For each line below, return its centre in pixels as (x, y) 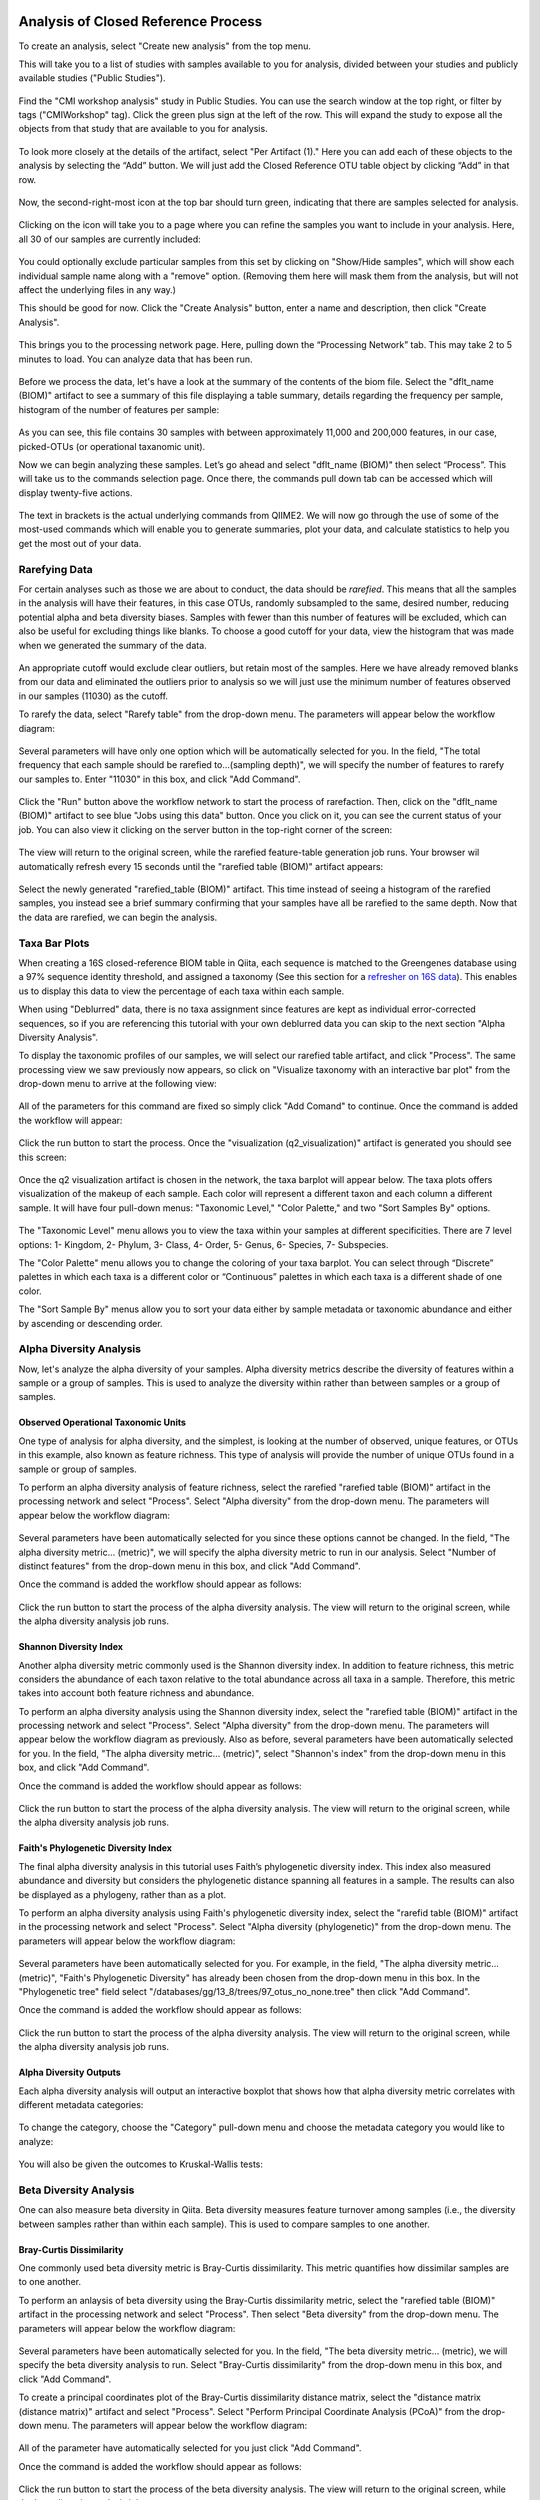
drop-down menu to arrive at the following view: (117, 1084)
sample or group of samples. (77, 1469)
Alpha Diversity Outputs (70, 2072)
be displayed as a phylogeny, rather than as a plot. (122, 1894)
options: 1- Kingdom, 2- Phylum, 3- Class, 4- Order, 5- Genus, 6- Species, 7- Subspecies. (203, 1244)
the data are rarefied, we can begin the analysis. (118, 917)
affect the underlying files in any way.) (97, 289)
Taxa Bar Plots (54, 943)
